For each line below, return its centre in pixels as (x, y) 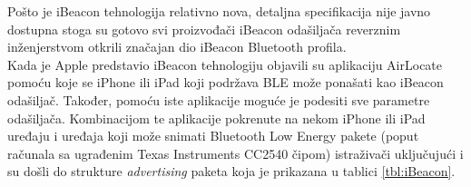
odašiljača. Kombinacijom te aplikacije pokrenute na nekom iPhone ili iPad (216, 118)
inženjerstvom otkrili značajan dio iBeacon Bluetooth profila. (177, 47)
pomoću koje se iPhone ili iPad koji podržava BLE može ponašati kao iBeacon (226, 82)
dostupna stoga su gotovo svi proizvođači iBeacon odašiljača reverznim (204, 29)
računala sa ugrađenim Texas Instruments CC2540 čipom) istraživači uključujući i (235, 153)
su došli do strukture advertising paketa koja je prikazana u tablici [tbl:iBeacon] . (231, 171)
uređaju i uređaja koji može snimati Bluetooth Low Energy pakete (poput (213, 136)
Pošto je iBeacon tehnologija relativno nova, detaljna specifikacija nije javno (219, 11)
